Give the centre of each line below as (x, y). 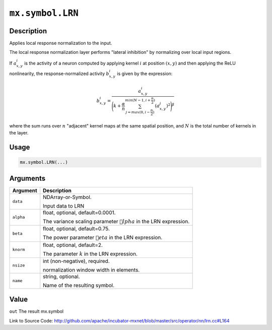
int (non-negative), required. (77, 261)
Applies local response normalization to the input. (61, 43)
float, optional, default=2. (73, 245)
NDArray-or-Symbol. (67, 197)
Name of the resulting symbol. (79, 285)
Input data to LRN (64, 206)
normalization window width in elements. (91, 270)
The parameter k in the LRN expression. (90, 253)
